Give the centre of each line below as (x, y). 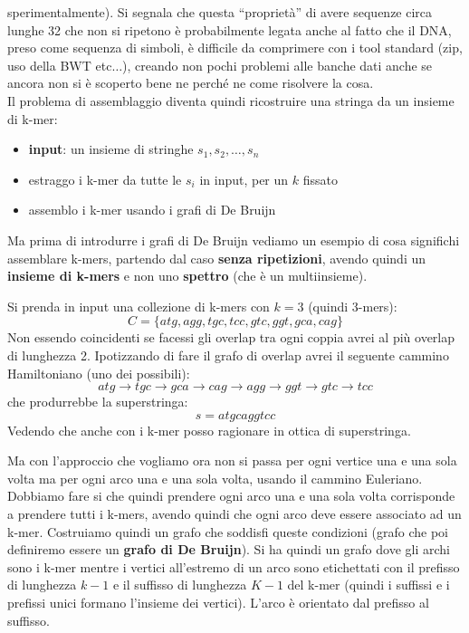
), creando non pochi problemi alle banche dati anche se (278, 65)
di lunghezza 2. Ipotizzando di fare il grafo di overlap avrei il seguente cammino (228, 355)
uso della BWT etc (60, 65)
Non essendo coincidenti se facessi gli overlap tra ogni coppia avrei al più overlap (231, 337)
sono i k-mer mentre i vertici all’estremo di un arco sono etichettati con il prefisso (234, 566)
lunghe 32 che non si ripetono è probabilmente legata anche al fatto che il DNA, (230, 29)
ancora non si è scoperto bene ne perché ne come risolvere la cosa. (191, 83)
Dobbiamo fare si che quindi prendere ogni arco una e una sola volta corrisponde (231, 496)
